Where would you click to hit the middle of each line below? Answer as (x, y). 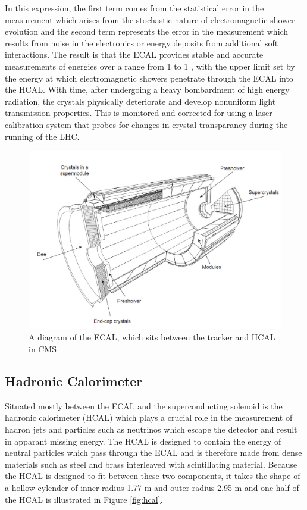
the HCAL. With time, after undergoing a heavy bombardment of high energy (147, 90)
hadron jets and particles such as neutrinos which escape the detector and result (151, 429)
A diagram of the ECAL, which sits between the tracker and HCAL (152, 337)
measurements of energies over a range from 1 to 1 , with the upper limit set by (150, 66)
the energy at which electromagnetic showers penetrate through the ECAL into (149, 78)
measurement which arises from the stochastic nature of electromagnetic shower (150, 19)
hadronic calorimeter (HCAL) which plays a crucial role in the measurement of (149, 417)
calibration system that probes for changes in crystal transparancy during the (146, 124)
